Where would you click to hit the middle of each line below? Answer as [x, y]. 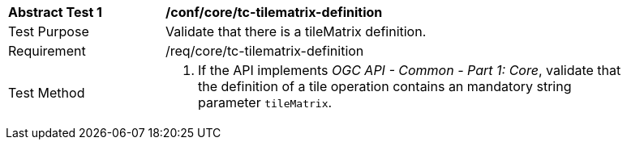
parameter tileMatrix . [265, 102]
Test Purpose [49, 31]
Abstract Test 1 [55, 12]
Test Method [47, 93]
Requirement [47, 51]
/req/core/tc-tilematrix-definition [265, 51]
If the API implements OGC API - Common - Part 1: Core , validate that [410, 70]
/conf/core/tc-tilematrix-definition [274, 12]
